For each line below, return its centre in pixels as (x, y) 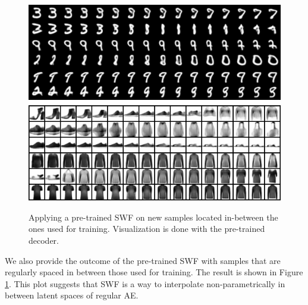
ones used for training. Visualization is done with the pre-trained (147, 229)
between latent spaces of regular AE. (72, 295)
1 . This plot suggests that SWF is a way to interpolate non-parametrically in (145, 283)
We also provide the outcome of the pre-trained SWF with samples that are (143, 260)
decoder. (44, 240)
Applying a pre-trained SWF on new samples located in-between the (153, 217)
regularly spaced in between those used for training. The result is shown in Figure (154, 272)
